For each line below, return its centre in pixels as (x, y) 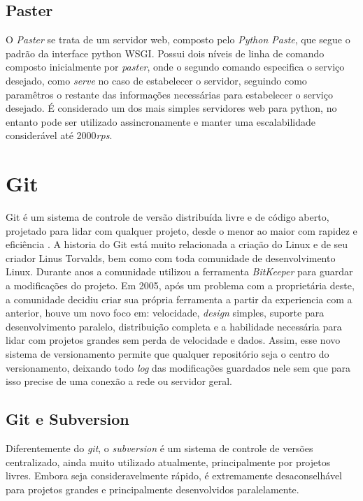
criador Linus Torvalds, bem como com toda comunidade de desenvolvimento (171, 257)
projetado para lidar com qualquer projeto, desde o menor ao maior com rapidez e (181, 230)
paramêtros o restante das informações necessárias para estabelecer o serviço (169, 94)
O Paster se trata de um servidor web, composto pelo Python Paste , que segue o (178, 39)
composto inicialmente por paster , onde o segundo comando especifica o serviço (175, 67)
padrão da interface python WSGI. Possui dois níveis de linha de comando (165, 53)
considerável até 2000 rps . (59, 135)
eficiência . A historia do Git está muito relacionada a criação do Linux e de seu (177, 244)
